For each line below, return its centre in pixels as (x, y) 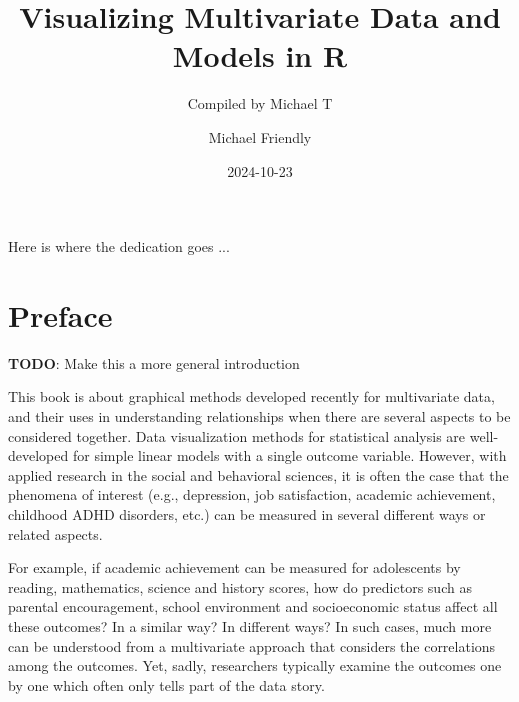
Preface (60, 314)
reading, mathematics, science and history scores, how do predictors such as (240, 586)
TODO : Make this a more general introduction (154, 362)
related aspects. (55, 533)
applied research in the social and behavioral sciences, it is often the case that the (258, 474)
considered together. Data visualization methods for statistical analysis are (237, 435)
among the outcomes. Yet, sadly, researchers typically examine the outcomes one (255, 665)
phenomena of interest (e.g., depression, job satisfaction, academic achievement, (252, 494)
